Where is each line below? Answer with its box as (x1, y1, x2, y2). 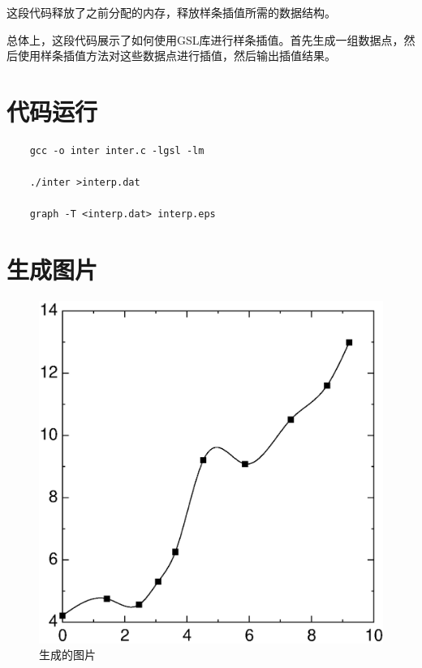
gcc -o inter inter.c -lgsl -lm (29, 144, 205, 156)
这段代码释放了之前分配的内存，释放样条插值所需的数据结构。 (6, 4, 336, 20)
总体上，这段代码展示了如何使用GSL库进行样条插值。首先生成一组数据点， (6, 31, 404, 48)
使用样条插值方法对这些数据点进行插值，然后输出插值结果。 (17, 47, 336, 64)
